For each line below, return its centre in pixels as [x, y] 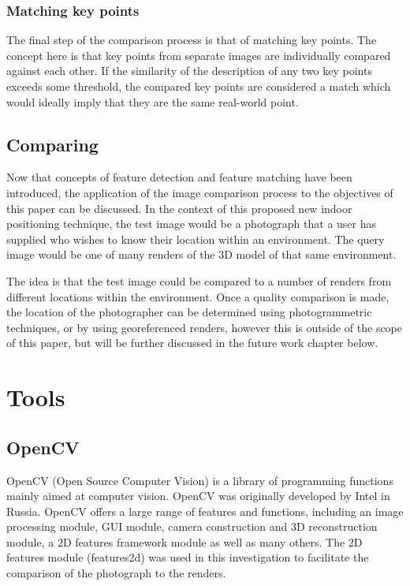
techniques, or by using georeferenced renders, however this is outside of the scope [205, 327]
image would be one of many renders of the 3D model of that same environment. [201, 254]
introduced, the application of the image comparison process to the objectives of [200, 192]
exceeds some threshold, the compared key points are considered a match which [199, 86]
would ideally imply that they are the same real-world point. [153, 101]
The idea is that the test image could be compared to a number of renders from [199, 280]
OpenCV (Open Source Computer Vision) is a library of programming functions [200, 480]
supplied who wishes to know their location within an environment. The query [196, 239]
